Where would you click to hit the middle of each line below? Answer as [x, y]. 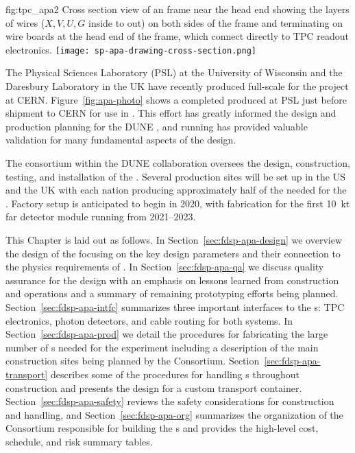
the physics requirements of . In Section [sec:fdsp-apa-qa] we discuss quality [165, 267]
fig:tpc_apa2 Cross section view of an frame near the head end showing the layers [177, 9]
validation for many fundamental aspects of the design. [121, 140]
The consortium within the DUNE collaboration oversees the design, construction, [178, 163]
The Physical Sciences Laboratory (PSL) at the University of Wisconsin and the [174, 72]
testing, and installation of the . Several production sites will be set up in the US [175, 176]
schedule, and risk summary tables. [79, 441]
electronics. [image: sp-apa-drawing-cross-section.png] [131, 49]
